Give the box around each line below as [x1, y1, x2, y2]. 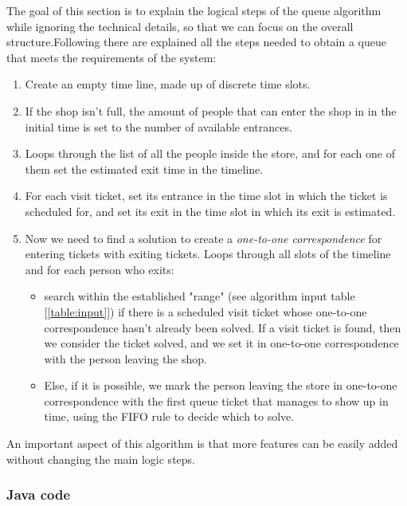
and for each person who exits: [25, 261, 174, 277]
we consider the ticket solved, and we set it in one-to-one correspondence [44, 335, 399, 351]
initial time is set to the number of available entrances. [25, 118, 292, 135]
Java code [6, 484, 70, 504]
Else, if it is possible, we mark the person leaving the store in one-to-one [44, 377, 397, 394]
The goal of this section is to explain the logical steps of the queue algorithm [6, 2, 382, 18]
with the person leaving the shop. [44, 350, 207, 367]
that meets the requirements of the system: [6, 49, 217, 65]
